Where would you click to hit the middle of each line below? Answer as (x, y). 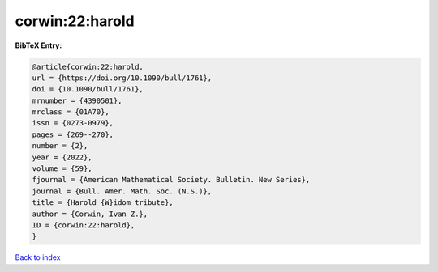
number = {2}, (60, 146)
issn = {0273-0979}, (73, 123)
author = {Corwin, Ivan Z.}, (90, 214)
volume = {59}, (62, 169)
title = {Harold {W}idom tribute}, (103, 203)
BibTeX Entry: (39, 45)
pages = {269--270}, (73, 134)
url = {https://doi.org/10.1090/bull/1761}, (122, 78)
